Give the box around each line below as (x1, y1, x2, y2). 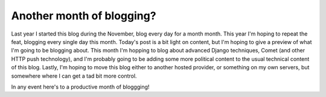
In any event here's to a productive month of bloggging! (11, 83, 150, 90)
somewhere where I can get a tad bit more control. (11, 72, 137, 80)
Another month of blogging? (11, 9, 156, 22)
